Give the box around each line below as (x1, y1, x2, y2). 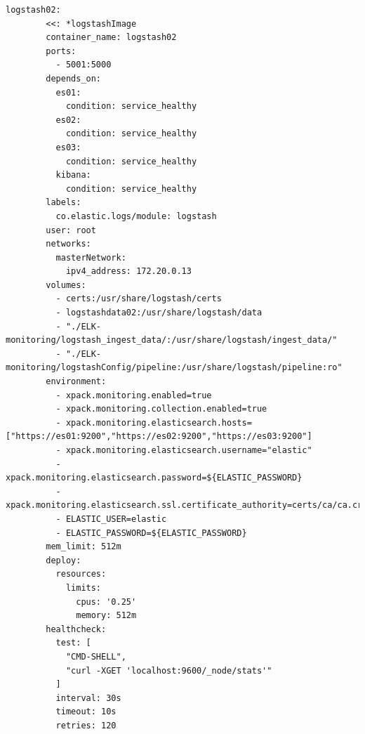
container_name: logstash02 (46, 32, 177, 43)
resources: (55, 569, 107, 579)
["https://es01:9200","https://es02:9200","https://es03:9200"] (6, 431, 312, 442)
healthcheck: (46, 624, 107, 634)
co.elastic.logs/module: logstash (55, 211, 217, 221)
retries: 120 (55, 720, 117, 730)
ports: (46, 46, 77, 56)
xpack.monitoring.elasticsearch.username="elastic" (65, 445, 312, 455)
